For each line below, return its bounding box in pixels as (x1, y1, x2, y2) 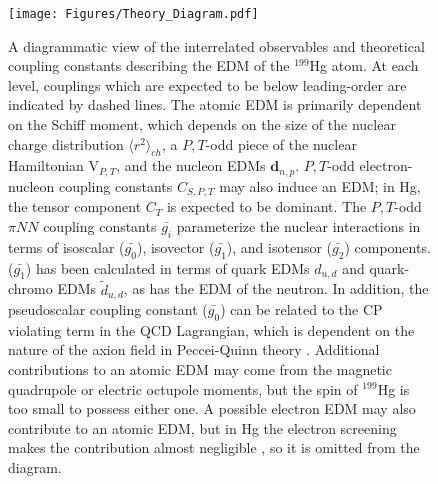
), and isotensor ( (226, 236, 333, 257)
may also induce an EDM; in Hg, (219, 175, 421, 196)
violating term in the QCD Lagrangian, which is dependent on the (8, 319, 415, 340)
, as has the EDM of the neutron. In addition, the (123, 278, 429, 299)
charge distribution (8, 133, 124, 154)
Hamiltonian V (8, 155, 100, 176)
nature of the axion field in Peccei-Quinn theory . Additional (8, 339, 380, 360)
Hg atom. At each (309, 55, 419, 76)
